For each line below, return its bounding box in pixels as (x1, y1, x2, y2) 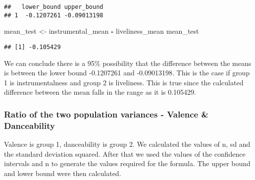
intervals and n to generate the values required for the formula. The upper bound (4, 158, 251, 169)
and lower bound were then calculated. (4, 168, 121, 178)
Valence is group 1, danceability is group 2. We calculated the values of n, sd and (4, 139, 251, 149)
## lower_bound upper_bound (4, 3, 103, 10)
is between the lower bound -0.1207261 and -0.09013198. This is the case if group (4, 67, 250, 78)
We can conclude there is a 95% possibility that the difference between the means (4, 58, 252, 68)
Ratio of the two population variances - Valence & (4, 108, 209, 120)
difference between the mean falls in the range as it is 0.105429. (4, 87, 196, 97)
